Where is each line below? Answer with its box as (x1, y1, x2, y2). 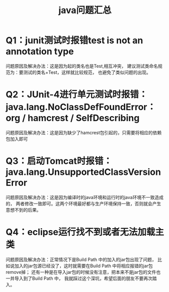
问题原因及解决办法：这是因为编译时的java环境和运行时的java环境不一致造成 (6, 194, 164, 200)
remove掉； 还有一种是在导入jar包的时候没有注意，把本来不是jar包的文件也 (6, 269, 161, 275)
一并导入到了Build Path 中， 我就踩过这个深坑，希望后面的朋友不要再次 (6, 275, 153, 281)
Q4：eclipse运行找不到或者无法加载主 (6, 227, 164, 238)
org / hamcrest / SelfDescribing (6, 113, 140, 124)
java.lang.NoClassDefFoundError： (6, 102, 156, 113)
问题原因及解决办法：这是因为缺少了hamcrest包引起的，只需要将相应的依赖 (6, 129, 162, 136)
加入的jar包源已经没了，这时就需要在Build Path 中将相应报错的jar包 (14, 262, 153, 269)
